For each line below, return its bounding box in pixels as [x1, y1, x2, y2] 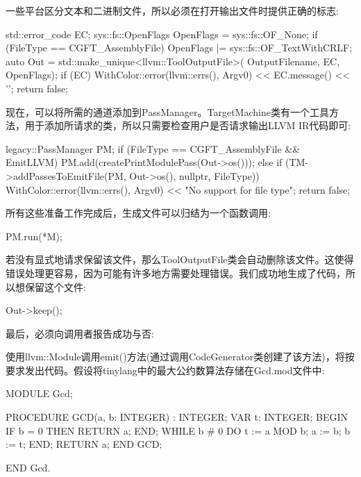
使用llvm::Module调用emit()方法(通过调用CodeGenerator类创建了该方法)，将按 [6, 349, 355, 364]
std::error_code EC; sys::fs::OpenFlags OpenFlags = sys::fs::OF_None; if [6, 26, 318, 41]
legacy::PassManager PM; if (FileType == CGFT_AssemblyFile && [6, 141, 301, 156]
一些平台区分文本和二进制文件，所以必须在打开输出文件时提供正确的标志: [6, 3, 339, 17]
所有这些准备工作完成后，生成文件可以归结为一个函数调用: [6, 206, 271, 220]
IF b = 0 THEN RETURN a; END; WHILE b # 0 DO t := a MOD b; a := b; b [6, 423, 351, 437]
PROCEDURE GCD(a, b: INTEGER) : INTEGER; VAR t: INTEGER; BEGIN [6, 410, 349, 424]
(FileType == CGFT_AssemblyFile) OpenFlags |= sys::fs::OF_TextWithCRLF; [6, 40, 353, 55]
